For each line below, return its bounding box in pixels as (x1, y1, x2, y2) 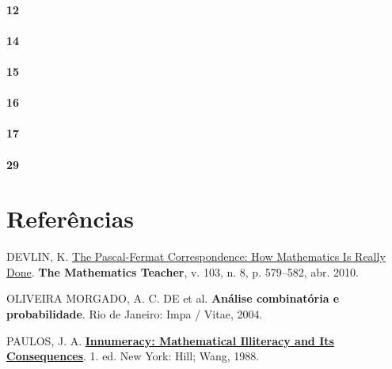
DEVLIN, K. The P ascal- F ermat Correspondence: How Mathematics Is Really (6, 248, 386, 265)
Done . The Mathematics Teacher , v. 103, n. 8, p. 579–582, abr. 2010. (6, 263, 359, 280)
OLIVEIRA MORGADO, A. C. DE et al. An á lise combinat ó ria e (6, 290, 340, 307)
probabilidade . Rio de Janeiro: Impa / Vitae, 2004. (6, 306, 263, 322)
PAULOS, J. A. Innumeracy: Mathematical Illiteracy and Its (6, 332, 334, 348)
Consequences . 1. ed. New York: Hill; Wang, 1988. (6, 348, 260, 364)
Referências (6, 202, 135, 235)
